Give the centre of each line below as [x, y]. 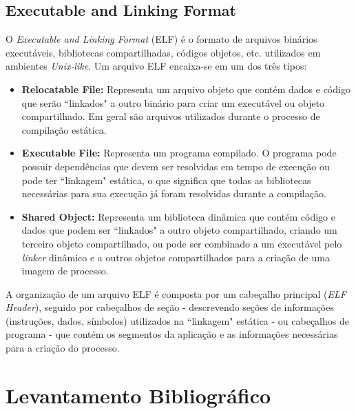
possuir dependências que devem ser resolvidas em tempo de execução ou [176, 166]
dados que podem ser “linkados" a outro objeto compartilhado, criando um [179, 230]
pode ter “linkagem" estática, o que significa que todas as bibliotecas [166, 180]
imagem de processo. [65, 271]
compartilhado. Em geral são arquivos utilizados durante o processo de [171, 116]
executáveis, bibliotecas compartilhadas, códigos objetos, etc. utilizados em [163, 52]
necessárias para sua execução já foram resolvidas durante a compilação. [174, 193]
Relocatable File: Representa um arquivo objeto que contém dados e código [186, 89]
